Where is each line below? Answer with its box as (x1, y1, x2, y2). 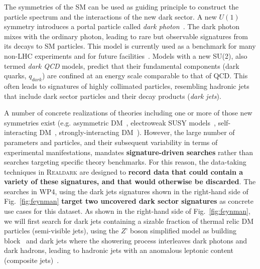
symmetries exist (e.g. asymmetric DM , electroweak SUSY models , (4, 117, 216, 127)
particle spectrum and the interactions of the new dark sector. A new (4, 11, 217, 22)
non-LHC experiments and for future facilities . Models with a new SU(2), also (4, 50, 247, 61)
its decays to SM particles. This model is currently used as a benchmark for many (4, 41, 256, 51)
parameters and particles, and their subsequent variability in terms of (4, 137, 218, 147)
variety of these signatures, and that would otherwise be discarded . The (4, 176, 256, 187)
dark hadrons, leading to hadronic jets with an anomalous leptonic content (4, 245, 233, 255)
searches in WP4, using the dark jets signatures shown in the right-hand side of (4, 186, 248, 196)
